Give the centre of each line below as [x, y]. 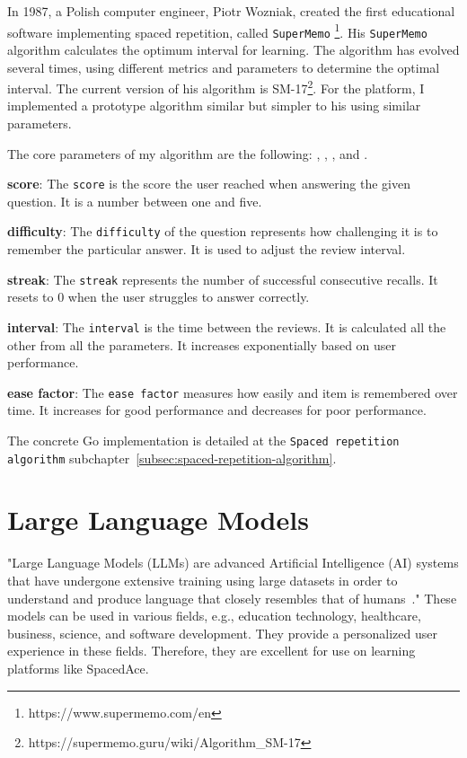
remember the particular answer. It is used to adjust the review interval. [207, 249]
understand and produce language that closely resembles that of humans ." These [232, 598]
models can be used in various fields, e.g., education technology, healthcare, [214, 616]
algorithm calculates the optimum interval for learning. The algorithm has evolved [233, 49]
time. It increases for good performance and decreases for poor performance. [217, 410]
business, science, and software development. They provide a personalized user [222, 633]
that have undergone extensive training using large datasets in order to [203, 580]
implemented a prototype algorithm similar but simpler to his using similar [214, 106]
